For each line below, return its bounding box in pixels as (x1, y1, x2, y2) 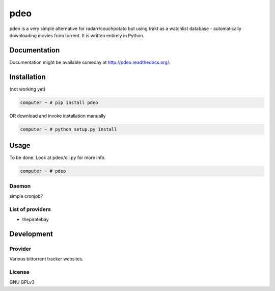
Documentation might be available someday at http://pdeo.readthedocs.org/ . (9, 59, 171, 65)
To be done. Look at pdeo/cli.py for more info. (9, 154, 106, 161)
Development (9, 229, 53, 238)
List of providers (9, 205, 51, 213)
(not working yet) (9, 86, 46, 92)
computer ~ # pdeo (20, 168, 66, 174)
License (9, 268, 30, 275)
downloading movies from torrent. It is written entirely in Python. (9, 32, 145, 38)
